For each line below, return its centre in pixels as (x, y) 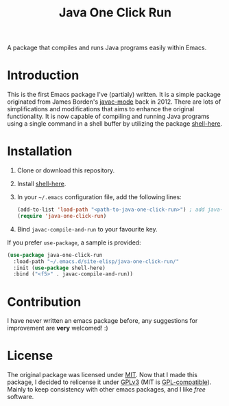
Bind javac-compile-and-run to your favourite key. (87, 229)
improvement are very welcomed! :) (58, 328)
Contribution (44, 302)
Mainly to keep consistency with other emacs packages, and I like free (106, 390)
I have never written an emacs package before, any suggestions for (103, 321)
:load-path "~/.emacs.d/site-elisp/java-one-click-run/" (96, 261)
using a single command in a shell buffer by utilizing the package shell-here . (115, 124)
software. (21, 397)
